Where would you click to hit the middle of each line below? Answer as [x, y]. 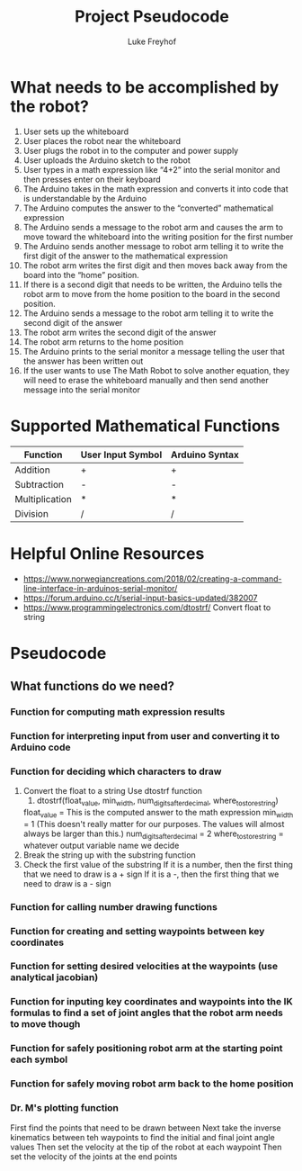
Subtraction [40, 484]
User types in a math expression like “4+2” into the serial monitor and [152, 169]
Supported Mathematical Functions [145, 426]
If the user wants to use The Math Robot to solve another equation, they [156, 370]
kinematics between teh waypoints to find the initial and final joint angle [142, 1137]
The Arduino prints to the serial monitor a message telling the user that [154, 351]
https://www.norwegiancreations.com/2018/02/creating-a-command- [152, 579]
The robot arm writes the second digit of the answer [120, 332]
